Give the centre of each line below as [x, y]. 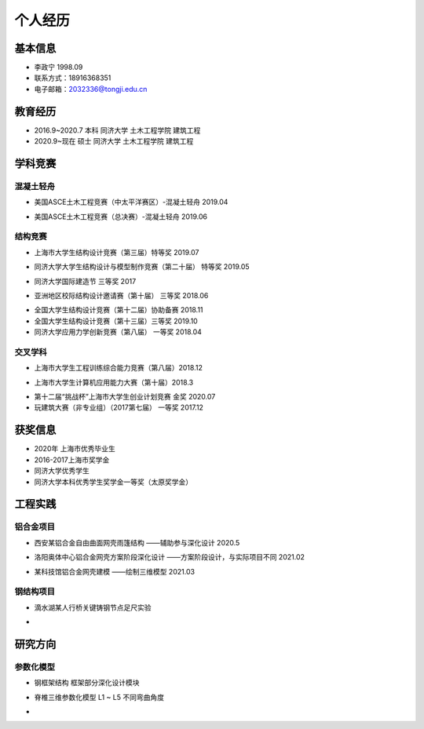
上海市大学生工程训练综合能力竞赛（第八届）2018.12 [119, 368]
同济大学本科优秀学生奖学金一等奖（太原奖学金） [113, 482]
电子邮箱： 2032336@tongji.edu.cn [91, 89]
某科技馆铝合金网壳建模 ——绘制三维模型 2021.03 [115, 571]
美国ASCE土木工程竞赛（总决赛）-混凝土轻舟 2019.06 [121, 217]
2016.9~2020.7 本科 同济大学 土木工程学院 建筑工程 [117, 130]
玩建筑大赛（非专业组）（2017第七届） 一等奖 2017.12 [119, 407]
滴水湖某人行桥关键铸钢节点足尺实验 [93, 607]
